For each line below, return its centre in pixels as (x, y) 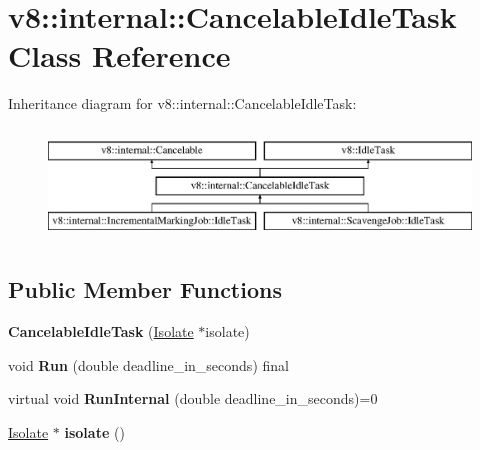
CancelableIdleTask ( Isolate (101, 331)
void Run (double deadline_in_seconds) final (148, 364)
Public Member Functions (145, 289)
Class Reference (119, 55)
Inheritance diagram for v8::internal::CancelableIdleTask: (182, 103)
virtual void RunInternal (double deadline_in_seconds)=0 (193, 398)
